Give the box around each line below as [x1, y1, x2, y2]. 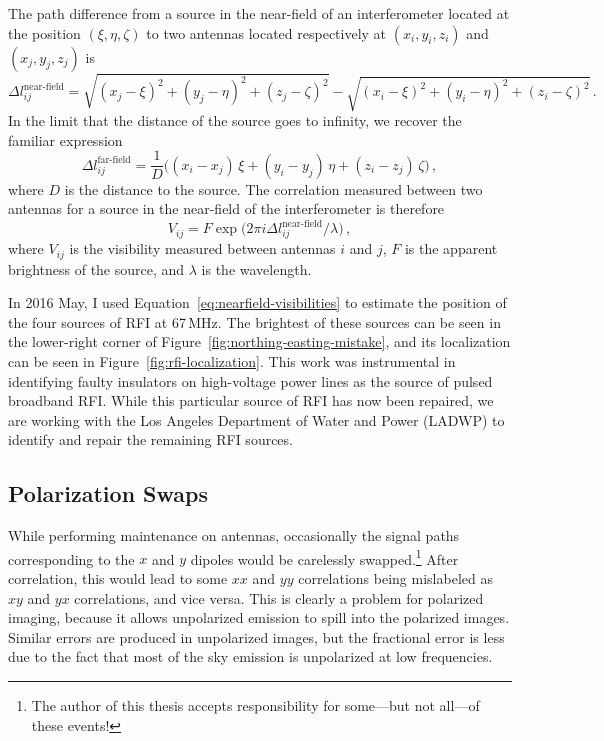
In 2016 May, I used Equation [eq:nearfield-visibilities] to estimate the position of [8, 292, 507, 313]
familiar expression [8, 129, 123, 150]
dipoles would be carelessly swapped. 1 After [190, 545, 459, 569]
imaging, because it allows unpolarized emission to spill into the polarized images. [8, 607, 510, 628]
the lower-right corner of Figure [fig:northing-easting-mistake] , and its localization [8, 331, 511, 352]
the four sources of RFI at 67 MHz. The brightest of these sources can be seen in [8, 311, 501, 332]
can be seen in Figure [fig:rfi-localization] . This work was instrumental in [8, 351, 456, 372]
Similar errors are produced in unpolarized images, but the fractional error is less [8, 626, 505, 647]
